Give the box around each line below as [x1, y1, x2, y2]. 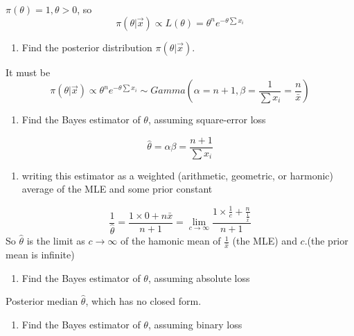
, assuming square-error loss [148, 112, 266, 127]
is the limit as [26, 233, 85, 248]
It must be [6, 64, 51, 79]
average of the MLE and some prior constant [21, 182, 213, 196]
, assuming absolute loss [148, 270, 250, 285]
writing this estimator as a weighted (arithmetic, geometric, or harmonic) [21, 168, 334, 182]
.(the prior [304, 233, 348, 248]
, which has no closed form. [85, 294, 202, 308]
